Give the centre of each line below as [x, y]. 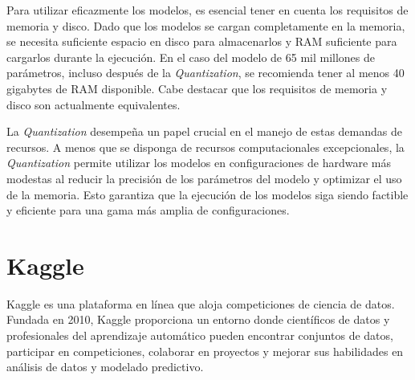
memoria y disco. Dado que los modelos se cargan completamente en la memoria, [206, 25]
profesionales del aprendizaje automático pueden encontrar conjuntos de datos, [200, 335]
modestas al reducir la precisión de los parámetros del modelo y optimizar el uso [204, 178]
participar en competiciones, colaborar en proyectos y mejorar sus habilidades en [205, 351]
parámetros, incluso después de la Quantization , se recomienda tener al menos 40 [205, 73]
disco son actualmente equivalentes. [94, 104]
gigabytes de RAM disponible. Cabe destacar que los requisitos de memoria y [197, 88]
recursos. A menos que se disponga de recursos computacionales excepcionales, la [205, 147]
